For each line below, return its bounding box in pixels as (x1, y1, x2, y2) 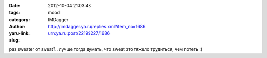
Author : (9, 24, 26, 29)
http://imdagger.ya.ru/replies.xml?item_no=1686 (48, 24, 146, 29)
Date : (9, 3, 21, 8)
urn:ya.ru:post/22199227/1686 (48, 30, 110, 36)
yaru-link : (9, 30, 30, 36)
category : (9, 16, 30, 22)
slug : (9, 37, 20, 43)
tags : (9, 10, 20, 16)
